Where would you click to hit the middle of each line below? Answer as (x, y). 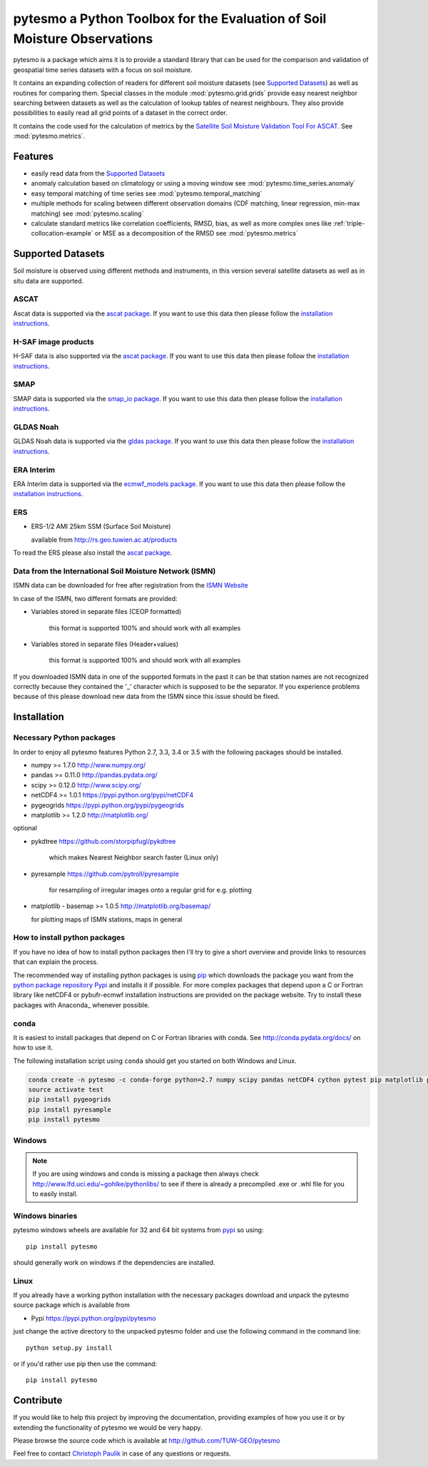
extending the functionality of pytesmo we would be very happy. (108, 1427)
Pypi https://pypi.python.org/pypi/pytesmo (93, 1318)
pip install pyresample (70, 1109)
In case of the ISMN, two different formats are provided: (95, 598)
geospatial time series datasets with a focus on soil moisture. (103, 70)
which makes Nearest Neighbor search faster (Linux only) (134, 857)
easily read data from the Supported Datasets (98, 173)
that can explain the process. (56, 962)
